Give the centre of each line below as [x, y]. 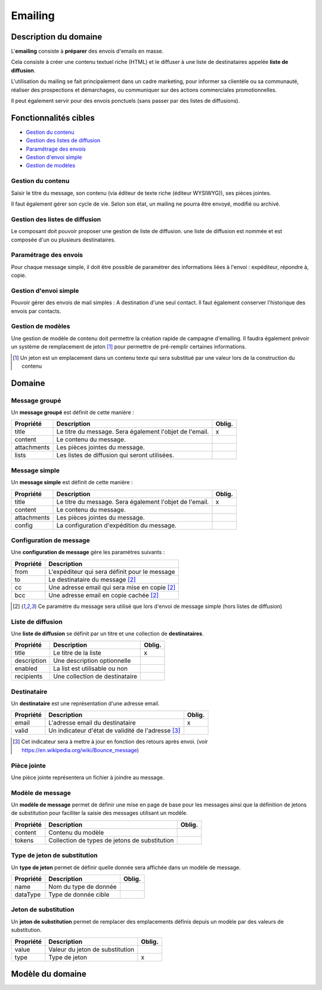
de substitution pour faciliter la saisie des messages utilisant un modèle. [99, 813]
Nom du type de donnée [83, 887]
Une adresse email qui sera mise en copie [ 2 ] [112, 587]
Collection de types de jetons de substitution [111, 840]
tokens [24, 840]
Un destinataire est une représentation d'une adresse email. [85, 704]
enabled [26, 668]
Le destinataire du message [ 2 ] [92, 579]
